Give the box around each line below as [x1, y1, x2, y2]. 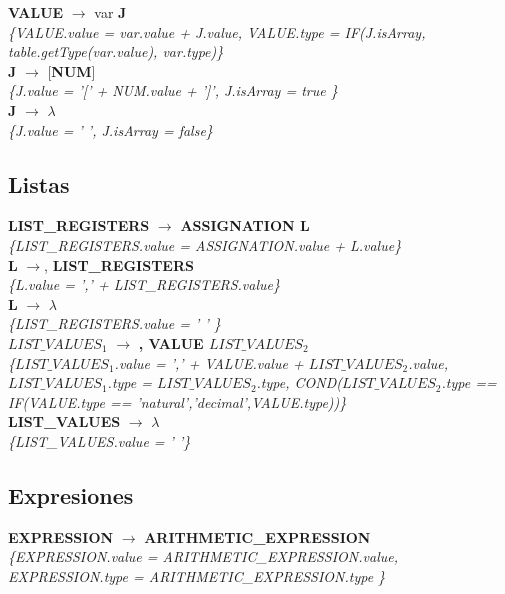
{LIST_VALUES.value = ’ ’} [8, 430, 191, 451]
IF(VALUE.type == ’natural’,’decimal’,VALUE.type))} [8, 391, 347, 412]
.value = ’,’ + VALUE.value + [114, 352, 304, 373]
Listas [8, 168, 70, 199]
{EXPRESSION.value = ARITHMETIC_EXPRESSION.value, [8, 546, 398, 567]
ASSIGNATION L [180, 215, 310, 236]
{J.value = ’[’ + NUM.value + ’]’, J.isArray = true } [8, 80, 338, 101]
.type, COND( [256, 372, 342, 393]
